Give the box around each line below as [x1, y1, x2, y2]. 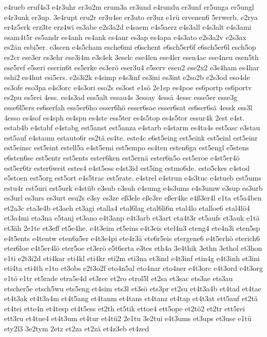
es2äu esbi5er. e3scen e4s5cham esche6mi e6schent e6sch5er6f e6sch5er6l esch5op [4, 42, 256, 52]
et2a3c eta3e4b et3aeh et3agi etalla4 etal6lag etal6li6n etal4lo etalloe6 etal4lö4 [4, 202, 250, 213]
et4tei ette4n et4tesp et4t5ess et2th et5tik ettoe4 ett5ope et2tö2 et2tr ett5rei [4, 303, 245, 313]
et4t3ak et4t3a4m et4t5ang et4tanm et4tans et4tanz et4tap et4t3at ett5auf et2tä [4, 293, 258, 304]
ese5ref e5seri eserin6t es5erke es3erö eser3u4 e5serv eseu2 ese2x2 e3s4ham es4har [4, 62, 259, 72]
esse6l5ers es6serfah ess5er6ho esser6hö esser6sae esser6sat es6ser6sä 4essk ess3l [4, 102, 253, 112]
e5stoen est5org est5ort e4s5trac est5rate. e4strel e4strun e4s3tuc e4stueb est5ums [4, 172, 261, 183]
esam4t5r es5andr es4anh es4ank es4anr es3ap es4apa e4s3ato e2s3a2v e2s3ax [4, 31, 246, 42]
